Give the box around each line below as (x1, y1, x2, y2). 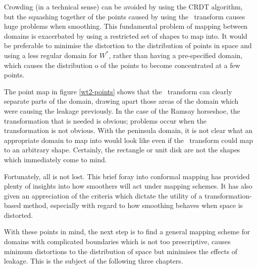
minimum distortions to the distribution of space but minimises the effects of (4, 246, 238, 256)
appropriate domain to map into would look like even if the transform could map (4, 134, 253, 145)
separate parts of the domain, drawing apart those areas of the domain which (4, 96, 239, 106)
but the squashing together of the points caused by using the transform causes (4, 11, 245, 21)
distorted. (4, 209, 33, 220)
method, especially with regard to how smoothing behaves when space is (23, 200, 243, 210)
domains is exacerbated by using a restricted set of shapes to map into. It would (4, 30, 248, 41)
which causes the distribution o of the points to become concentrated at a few (4, 60, 240, 70)
